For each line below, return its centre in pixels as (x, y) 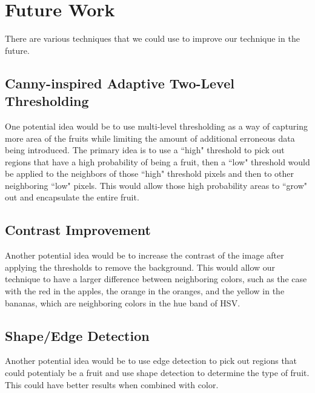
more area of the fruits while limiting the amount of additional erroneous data (150, 138)
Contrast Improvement (78, 230)
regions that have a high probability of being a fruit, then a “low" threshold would (157, 161)
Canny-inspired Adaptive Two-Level (120, 83)
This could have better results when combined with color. (112, 384)
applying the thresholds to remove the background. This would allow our (140, 267)
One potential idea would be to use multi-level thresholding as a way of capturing (157, 126)
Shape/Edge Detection (77, 335)
